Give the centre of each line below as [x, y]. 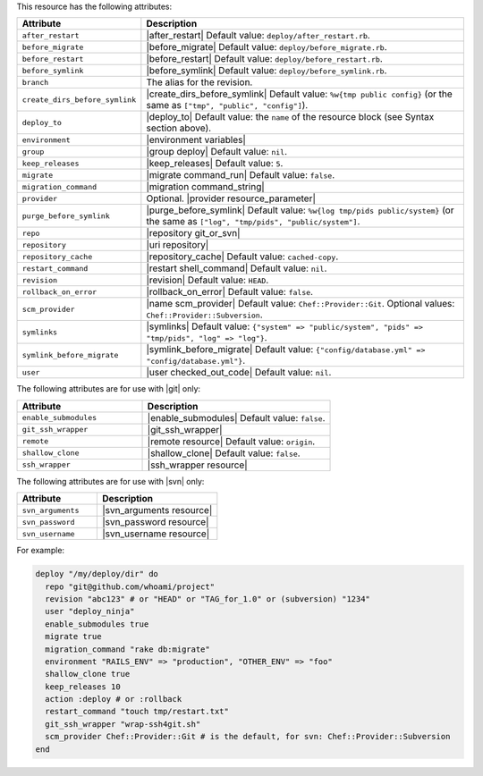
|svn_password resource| [156, 522]
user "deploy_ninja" [90, 612]
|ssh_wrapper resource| [197, 465]
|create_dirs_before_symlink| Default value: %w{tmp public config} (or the [300, 94]
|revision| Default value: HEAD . [208, 280]
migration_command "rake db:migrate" [127, 649]
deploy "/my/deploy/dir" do [97, 574]
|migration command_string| [206, 187]
